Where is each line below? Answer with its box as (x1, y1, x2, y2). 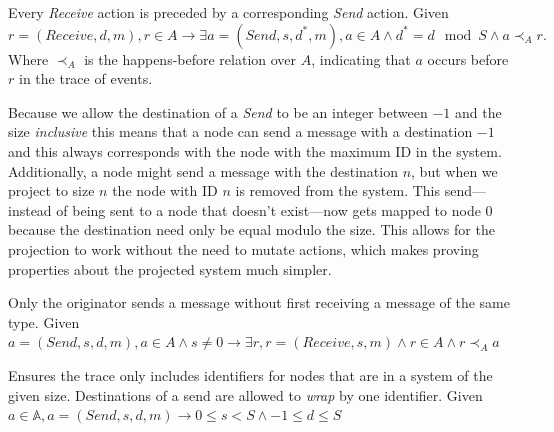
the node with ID (112, 180, 218, 201)
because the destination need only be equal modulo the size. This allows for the (8, 219, 495, 240)
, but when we (411, 160, 498, 181)
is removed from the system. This (235, 180, 441, 201)
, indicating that (311, 48, 411, 69)
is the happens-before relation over (84, 48, 297, 69)
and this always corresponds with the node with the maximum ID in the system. (8, 140, 502, 161)
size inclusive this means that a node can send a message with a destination (8, 121, 473, 142)
